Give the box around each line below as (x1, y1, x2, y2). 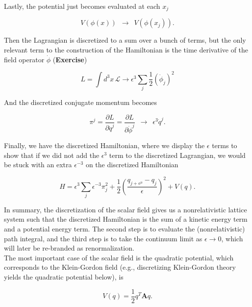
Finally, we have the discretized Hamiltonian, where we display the (4, 140, 205, 151)
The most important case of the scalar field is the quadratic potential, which (4, 252, 234, 262)
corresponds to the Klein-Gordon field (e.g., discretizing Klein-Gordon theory (4, 262, 236, 272)
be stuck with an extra (4, 159, 72, 170)
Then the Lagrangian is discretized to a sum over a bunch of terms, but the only (4, 35, 246, 45)
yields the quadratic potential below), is (4, 272, 124, 282)
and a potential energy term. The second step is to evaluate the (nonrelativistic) (4, 224, 245, 234)
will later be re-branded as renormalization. (4, 243, 134, 253)
